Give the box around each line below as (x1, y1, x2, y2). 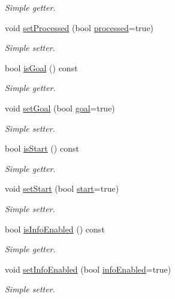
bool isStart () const (5, 142, 79, 155)
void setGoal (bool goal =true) (5, 101, 115, 114)
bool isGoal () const (5, 61, 78, 74)
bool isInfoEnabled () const (5, 222, 105, 235)
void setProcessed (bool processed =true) (5, 21, 154, 34)
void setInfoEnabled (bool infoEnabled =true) (5, 262, 171, 275)
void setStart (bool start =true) (5, 182, 119, 195)
